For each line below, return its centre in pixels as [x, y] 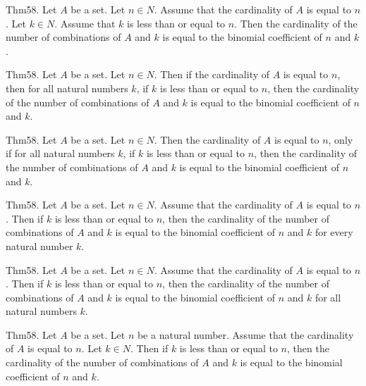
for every [334, 232]
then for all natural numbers [67, 88]
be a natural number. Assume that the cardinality [245, 334]
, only [341, 139]
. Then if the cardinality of [212, 74]
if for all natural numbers [60, 153]
